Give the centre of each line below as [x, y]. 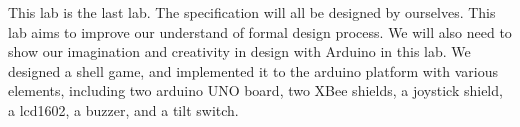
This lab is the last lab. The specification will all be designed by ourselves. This [252, 12]
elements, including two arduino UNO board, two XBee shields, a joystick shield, [255, 90]
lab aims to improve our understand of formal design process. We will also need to [260, 31]
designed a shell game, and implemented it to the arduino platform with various [253, 70]
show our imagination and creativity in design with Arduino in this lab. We [239, 51]
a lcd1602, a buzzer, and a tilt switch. [123, 109]
